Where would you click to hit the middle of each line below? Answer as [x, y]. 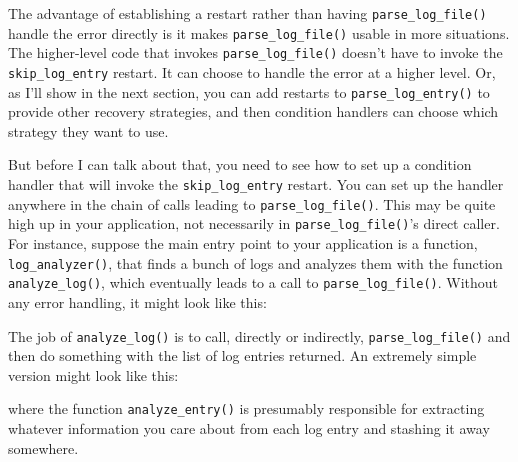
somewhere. [43, 447]
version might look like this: [93, 374]
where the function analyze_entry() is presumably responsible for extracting [246, 408]
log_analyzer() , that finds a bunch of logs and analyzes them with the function [255, 262]
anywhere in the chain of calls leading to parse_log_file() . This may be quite [252, 203]
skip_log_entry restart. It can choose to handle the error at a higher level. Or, [252, 71]
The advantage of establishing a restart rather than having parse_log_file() [247, 13]
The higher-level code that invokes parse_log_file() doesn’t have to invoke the [255, 52]
